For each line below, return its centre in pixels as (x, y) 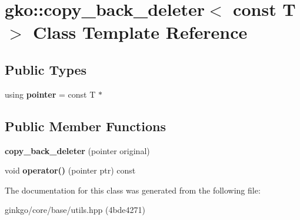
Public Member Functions (85, 126)
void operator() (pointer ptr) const (70, 170)
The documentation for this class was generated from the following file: (133, 190)
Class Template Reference (140, 32)
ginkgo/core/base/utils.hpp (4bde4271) (75, 210)
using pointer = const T (50, 94)
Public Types (46, 69)
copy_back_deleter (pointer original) (77, 150)
